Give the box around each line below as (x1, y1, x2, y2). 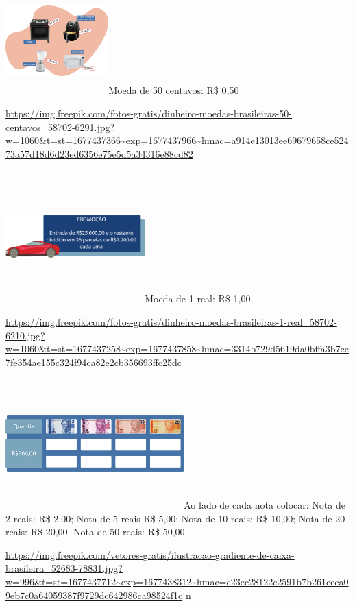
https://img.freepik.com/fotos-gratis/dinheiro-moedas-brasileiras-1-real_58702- (5, 315, 337, 329)
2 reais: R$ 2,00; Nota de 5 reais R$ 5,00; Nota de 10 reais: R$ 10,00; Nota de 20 (5, 511, 345, 525)
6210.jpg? (5, 328, 45, 342)
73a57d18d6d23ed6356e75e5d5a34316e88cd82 (5, 146, 193, 160)
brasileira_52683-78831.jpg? (5, 561, 123, 575)
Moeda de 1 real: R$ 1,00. (145, 291, 254, 306)
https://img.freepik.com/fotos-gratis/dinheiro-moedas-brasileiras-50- (5, 106, 292, 120)
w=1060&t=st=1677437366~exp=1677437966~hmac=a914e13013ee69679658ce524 (5, 133, 349, 147)
